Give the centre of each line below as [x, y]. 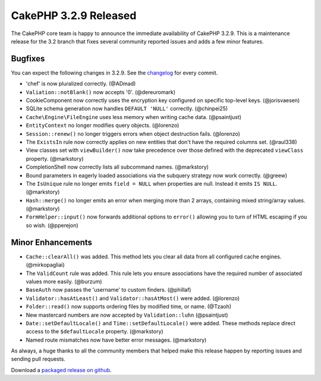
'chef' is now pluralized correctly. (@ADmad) [81, 84]
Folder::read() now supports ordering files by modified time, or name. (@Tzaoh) [129, 307]
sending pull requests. [38, 359]
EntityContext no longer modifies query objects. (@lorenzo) [103, 126]
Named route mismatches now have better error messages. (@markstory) [116, 340]
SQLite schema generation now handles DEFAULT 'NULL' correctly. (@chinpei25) [127, 109]
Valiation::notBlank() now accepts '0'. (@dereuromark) [100, 92]
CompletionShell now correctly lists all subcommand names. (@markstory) [117, 167]
